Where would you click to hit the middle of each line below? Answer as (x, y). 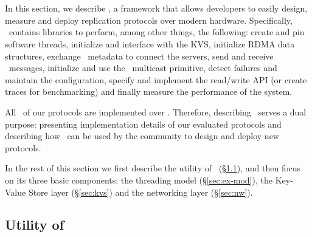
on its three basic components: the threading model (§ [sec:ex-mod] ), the (139, 180)
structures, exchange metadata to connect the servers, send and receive (139, 56)
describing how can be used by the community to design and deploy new (142, 136)
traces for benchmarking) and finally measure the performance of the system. (149, 91)
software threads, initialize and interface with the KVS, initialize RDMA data (150, 43)
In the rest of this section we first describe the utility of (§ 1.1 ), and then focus (153, 168)
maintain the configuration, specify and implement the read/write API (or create (156, 79)
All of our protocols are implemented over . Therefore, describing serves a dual (156, 112)
